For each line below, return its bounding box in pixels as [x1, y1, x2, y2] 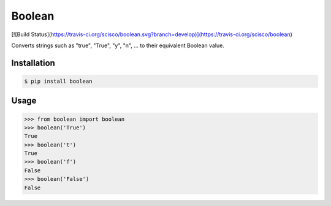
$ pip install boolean [24, 77, 93, 85]
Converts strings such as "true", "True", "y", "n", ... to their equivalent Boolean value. [11, 42, 225, 49]
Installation [11, 58, 55, 68]
